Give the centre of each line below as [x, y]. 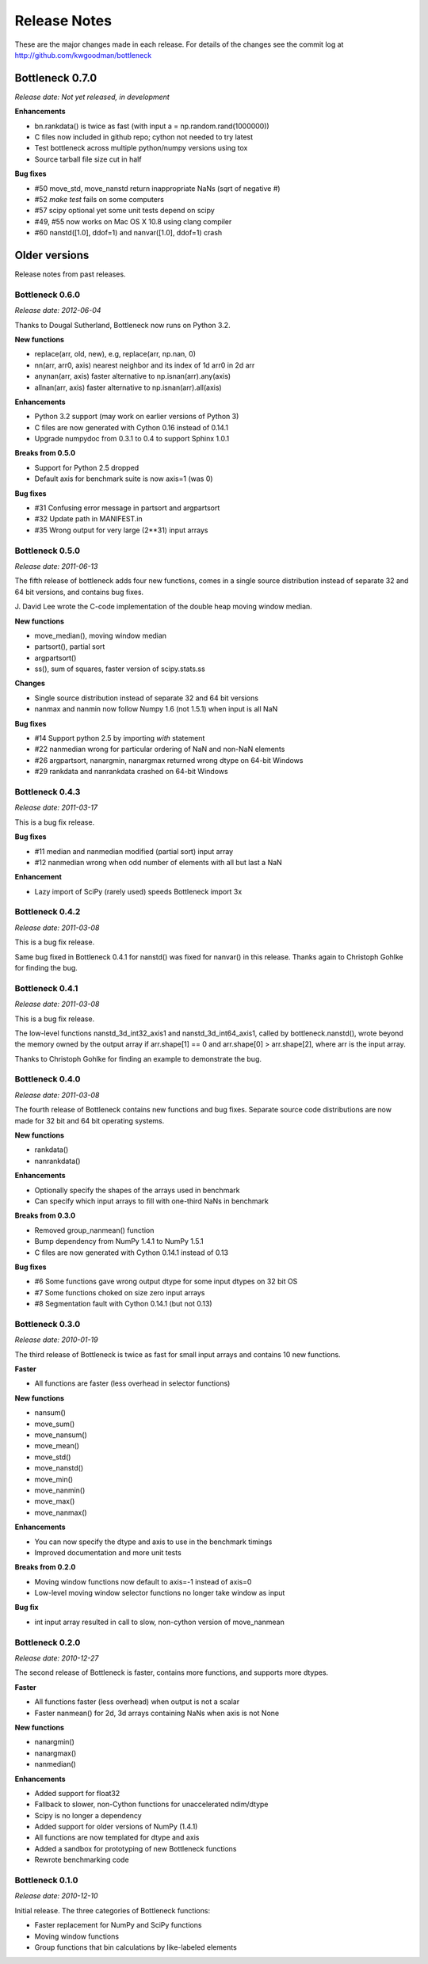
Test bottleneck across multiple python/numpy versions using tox [141, 148]
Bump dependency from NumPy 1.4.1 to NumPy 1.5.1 [119, 1241]
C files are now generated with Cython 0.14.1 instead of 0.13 [132, 1253]
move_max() [55, 1501]
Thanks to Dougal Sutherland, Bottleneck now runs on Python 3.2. [122, 325]
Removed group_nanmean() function [94, 1230]
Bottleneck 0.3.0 [48, 1324]
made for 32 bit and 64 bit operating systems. [90, 1120]
